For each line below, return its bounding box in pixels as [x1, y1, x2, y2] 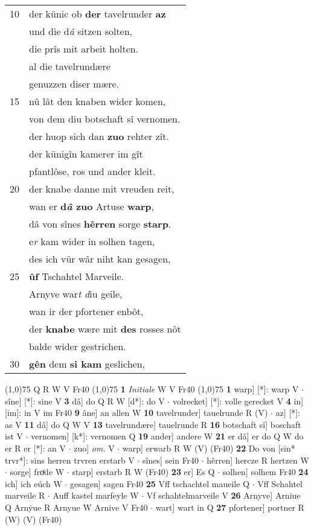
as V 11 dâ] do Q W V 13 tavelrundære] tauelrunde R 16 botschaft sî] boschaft [5, 418, 301, 430]
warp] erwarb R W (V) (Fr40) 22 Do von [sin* [123, 441, 295, 454]
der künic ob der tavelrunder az [29, 7, 166, 21]
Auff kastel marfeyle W [53, 489, 139, 502]
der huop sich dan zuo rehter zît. [29, 129, 169, 143]
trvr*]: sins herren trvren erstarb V [5, 453, 135, 466]
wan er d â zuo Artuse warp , [29, 199, 154, 213]
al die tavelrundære [29, 59, 111, 73]
